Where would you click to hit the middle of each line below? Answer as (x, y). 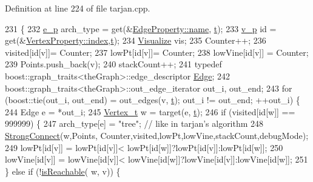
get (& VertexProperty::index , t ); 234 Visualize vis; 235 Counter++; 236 (136, 40)
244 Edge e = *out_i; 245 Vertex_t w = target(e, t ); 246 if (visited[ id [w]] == (150, 111)
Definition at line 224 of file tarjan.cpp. (78, 8)
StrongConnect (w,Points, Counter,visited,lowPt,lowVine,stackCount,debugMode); (157, 135)
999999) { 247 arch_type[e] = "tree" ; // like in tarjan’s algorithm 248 (134, 123)
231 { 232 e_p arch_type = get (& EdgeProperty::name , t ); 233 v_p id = (141, 28)
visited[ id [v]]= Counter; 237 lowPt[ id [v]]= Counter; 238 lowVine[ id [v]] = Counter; (157, 52)
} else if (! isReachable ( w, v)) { (63, 171)
